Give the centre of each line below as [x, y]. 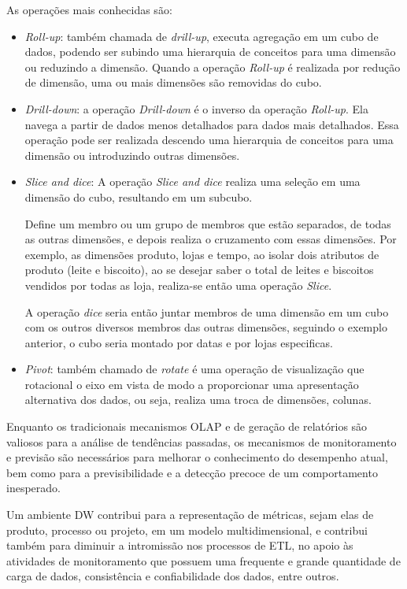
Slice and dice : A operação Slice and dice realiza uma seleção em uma [192, 182]
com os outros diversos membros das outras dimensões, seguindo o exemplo [206, 327]
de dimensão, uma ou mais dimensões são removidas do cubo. [173, 82]
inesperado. [33, 488]
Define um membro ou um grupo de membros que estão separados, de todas [208, 223]
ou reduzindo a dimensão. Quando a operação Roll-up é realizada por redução [213, 67]
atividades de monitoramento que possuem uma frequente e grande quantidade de [203, 560]
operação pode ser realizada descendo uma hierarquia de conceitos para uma [209, 140]
